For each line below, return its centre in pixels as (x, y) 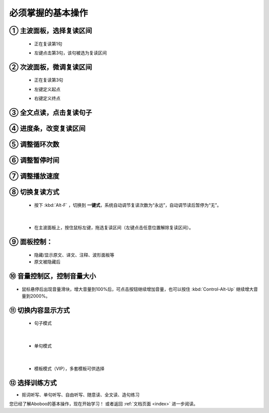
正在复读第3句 (49, 80)
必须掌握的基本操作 (49, 13)
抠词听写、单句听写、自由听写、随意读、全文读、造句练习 (80, 395)
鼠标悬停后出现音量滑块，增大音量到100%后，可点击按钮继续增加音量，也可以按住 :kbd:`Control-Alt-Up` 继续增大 (138, 289)
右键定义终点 (47, 98)
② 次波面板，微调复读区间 (51, 67)
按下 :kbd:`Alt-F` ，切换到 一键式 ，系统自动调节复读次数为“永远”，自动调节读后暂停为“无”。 (128, 205)
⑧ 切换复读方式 (34, 192)
